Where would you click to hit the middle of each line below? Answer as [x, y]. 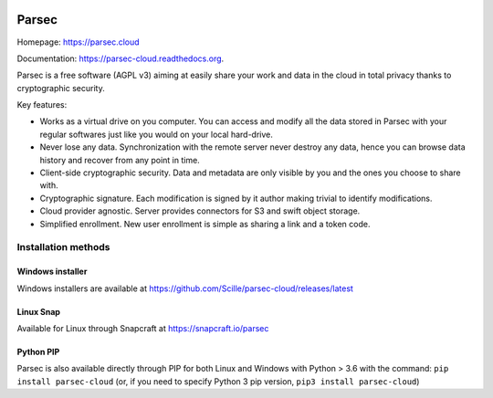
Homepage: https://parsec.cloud [79, 42]
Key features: [42, 105]
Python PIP [38, 351]
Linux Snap [39, 311]
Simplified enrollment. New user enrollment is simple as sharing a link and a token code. [205, 224]
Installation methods [63, 247]
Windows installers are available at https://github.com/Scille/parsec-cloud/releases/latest [185, 288]
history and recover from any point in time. [120, 160]
